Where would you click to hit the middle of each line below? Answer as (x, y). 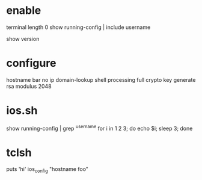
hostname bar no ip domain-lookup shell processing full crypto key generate (101, 79)
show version (23, 39)
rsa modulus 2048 (29, 86)
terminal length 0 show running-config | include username (78, 27)
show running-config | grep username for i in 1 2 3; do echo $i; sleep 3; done (99, 128)
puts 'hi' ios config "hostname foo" (47, 170)
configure (31, 63)
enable (24, 11)
